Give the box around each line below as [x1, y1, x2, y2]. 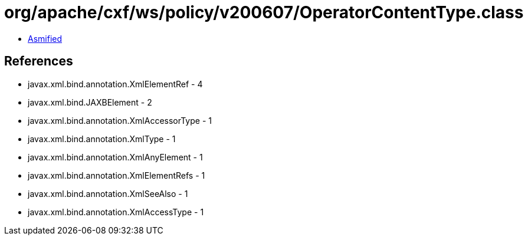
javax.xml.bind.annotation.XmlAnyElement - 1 [28, 152, 203, 162]
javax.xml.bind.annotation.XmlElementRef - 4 [28, 78, 203, 89]
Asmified [28, 33, 63, 44]
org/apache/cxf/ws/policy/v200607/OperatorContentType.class [4, 2, 524, 22]
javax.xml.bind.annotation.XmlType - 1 [28, 133, 176, 144]
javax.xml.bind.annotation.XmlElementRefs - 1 [28, 170, 205, 180]
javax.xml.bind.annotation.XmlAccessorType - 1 [28, 115, 212, 126]
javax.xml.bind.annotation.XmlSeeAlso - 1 [28, 188, 188, 199]
